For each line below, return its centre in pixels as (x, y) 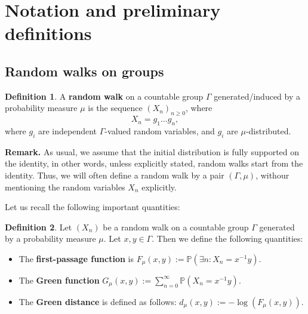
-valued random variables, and (160, 130)
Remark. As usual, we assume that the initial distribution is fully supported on (152, 151)
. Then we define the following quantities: (227, 238)
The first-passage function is (76, 258)
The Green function (59, 280)
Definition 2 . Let (38, 227)
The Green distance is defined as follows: (98, 301)
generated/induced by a (257, 96)
